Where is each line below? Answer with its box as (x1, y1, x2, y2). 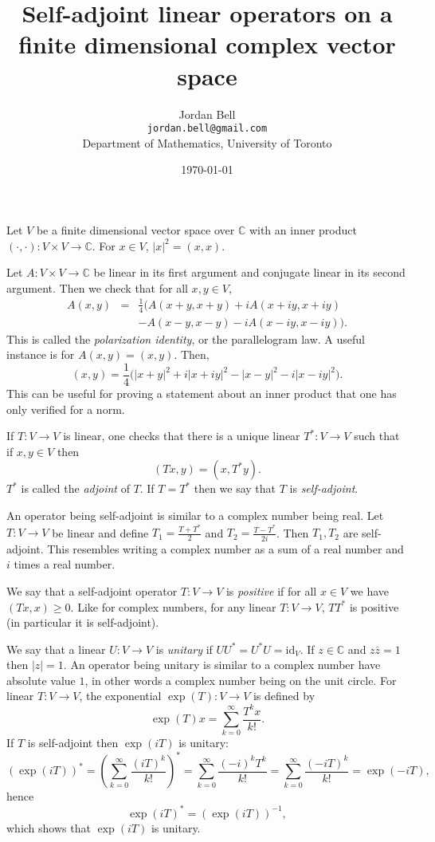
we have (350, 582, 390, 599)
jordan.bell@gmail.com (147, 123, 268, 135)
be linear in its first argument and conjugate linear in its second (93, 264, 406, 281)
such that (354, 427, 400, 444)
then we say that (194, 480, 276, 497)
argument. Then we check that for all (6, 279, 188, 296)
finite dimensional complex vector (18, 28, 396, 61)
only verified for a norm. (6, 400, 125, 417)
